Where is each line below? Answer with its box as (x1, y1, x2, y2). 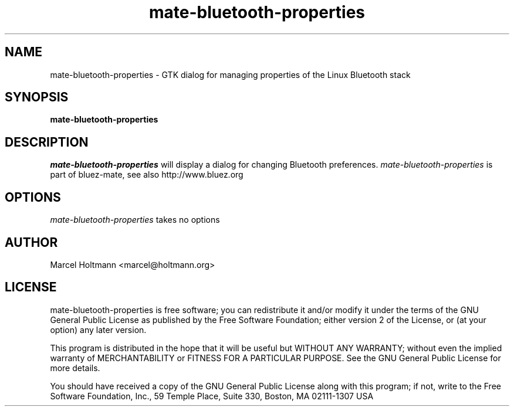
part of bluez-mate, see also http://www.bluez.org (50, 169, 244, 180)
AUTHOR (5, 235, 58, 250)
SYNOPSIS (5, 90, 69, 105)
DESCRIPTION (5, 134, 89, 150)
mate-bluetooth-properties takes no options (50, 215, 220, 225)
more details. (50, 362, 100, 373)
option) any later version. (50, 324, 147, 335)
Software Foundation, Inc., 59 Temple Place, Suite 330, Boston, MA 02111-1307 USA (50, 390, 374, 401)
